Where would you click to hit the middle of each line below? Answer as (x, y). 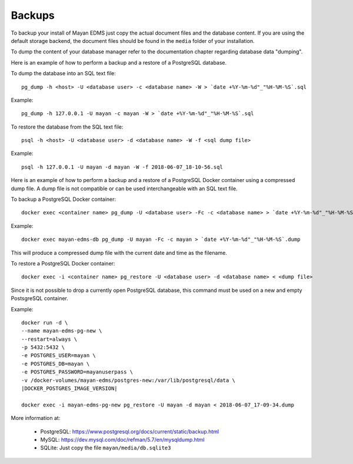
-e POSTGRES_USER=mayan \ (59, 356)
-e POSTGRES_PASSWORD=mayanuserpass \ (77, 372)
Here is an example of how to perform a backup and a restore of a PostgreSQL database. (119, 62)
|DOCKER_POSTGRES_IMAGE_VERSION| (69, 389)
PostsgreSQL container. (40, 298)
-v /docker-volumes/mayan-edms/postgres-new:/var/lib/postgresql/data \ (128, 380)
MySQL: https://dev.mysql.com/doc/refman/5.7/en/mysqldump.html (123, 440)
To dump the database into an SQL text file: (63, 73)
